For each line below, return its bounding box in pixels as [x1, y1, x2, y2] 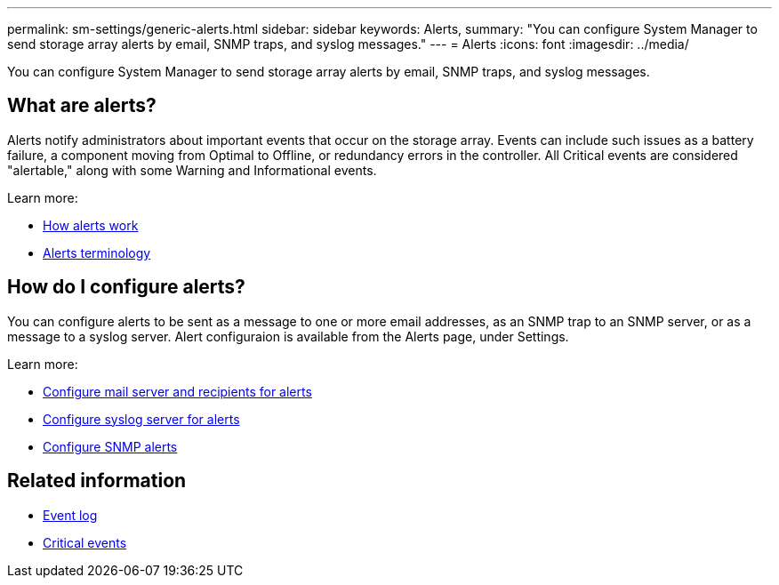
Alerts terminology [43, 244, 151, 260]
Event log [43, 507, 98, 523]
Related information [7, 469, 187, 493]
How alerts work [43, 217, 139, 233]
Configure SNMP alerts [43, 438, 178, 454]
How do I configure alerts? [7, 276, 245, 299]
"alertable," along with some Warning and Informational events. [7, 162, 377, 178]
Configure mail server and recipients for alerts [43, 383, 312, 399]
